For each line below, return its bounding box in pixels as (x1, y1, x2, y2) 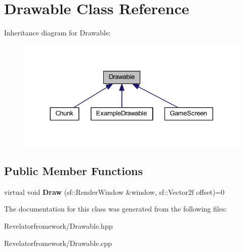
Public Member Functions (4, 162, 143, 178)
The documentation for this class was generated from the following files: (4, 203, 227, 214)
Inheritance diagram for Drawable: (4, 27, 111, 38)
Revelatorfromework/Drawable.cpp (4, 237, 112, 248)
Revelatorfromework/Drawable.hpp (4, 220, 113, 231)
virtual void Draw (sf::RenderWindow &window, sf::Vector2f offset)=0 (4, 186, 225, 197)
